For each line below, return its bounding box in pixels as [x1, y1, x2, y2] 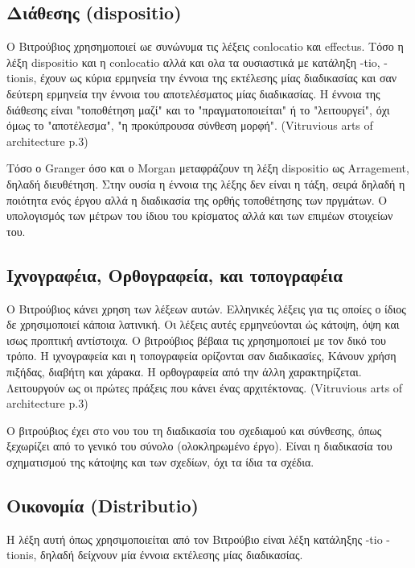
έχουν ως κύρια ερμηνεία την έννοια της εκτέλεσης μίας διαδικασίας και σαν [40, 69, 397, 86]
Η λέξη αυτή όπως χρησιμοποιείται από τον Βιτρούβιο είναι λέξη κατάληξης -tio [6, 530, 383, 547]
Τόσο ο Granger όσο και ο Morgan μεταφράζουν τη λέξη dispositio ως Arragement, [6, 160, 409, 176]
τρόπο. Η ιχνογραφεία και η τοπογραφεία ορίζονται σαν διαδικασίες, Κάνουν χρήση [6, 347, 397, 364]
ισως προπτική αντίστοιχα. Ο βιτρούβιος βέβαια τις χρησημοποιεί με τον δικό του [6, 331, 387, 348]
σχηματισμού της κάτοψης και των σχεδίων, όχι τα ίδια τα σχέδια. [6, 453, 314, 470]
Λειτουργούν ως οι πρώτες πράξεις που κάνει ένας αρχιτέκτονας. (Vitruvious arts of [6, 379, 403, 396]
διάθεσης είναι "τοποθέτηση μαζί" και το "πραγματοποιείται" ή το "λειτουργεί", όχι [6, 101, 390, 118]
